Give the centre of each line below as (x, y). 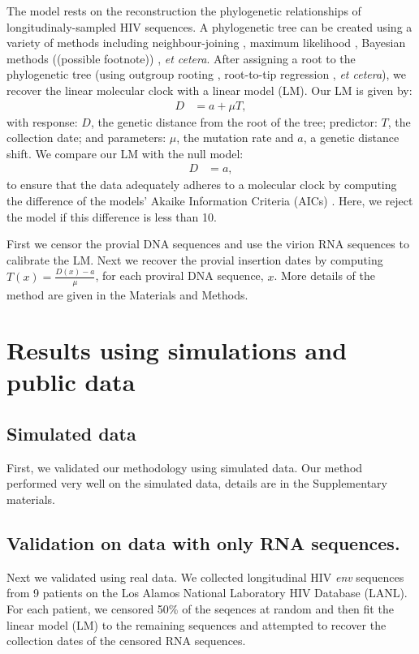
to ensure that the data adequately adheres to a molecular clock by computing (202, 185)
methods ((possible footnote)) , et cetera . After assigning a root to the (181, 58)
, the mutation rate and (235, 138)
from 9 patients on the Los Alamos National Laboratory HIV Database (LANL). (207, 593)
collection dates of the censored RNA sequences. (126, 641)
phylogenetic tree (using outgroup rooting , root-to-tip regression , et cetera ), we (207, 74)
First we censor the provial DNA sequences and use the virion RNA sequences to (208, 244)
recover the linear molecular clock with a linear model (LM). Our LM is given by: (209, 90)
